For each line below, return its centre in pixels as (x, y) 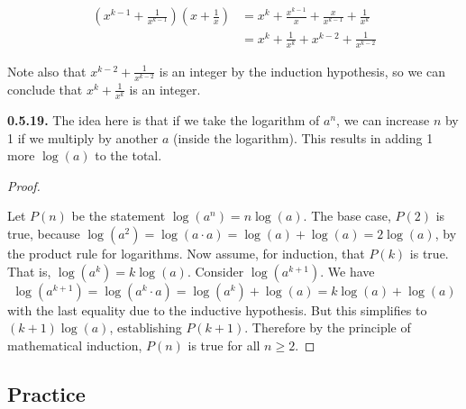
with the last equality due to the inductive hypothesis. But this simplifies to (217, 309)
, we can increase (383, 120)
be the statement (119, 216)
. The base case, (347, 216)
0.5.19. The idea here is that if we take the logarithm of (164, 120)
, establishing (146, 327)
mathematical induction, (75, 345)
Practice (46, 393)
